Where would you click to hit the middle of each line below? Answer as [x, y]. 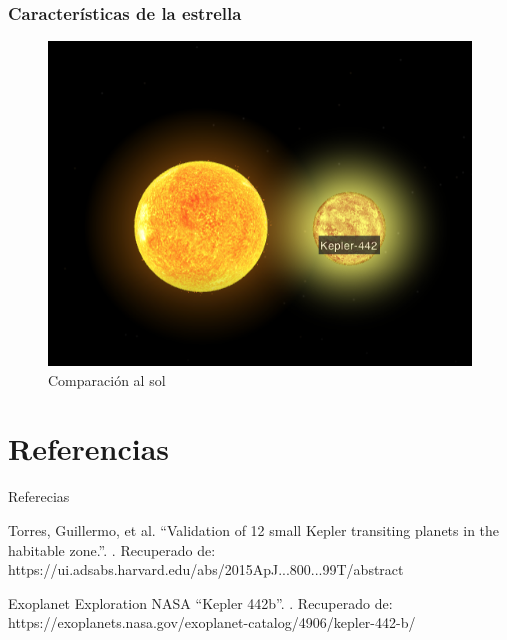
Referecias [39, 496]
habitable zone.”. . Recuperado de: [112, 549]
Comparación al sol [107, 379]
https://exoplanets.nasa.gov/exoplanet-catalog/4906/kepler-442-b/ [212, 622]
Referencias [89, 448]
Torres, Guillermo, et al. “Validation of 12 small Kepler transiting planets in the [254, 530]
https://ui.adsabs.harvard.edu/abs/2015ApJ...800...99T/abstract [206, 569]
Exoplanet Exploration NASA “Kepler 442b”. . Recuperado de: [200, 602]
